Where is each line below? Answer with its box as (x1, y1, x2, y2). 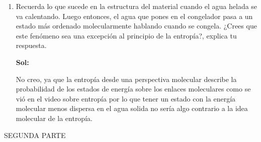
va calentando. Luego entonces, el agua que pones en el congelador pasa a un (16, 10, 253, 21)
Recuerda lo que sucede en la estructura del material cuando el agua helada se (16, 1, 257, 11)
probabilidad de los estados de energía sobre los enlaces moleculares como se (16, 83, 251, 94)
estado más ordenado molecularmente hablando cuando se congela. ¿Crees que (16, 20, 257, 31)
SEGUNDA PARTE (4, 129, 66, 140)
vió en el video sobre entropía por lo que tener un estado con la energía (16, 93, 236, 103)
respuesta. (16, 40, 47, 50)
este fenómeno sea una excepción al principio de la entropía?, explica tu (16, 30, 237, 40)
